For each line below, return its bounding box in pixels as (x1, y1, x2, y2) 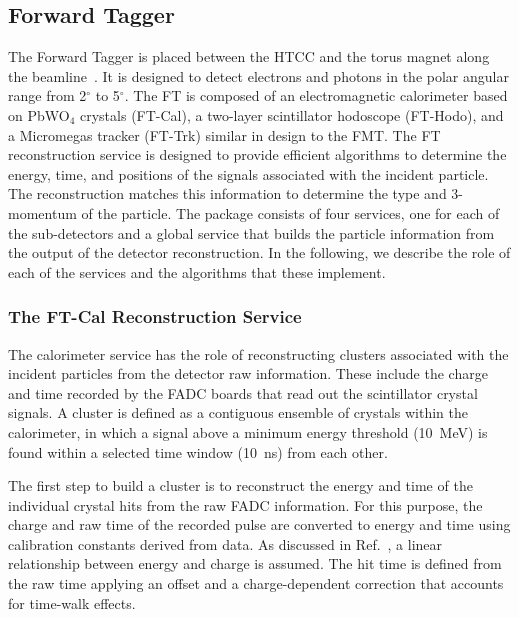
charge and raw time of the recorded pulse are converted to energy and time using (8, 514, 511, 535)
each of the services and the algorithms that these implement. (8, 261, 386, 282)
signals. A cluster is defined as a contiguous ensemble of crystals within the (8, 402, 469, 423)
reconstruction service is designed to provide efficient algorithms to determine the (8, 144, 507, 165)
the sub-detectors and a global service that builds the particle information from (8, 222, 495, 243)
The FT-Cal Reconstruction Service (8, 304, 302, 329)
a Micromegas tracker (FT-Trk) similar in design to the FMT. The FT (8, 124, 441, 145)
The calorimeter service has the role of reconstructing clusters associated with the (8, 343, 509, 364)
